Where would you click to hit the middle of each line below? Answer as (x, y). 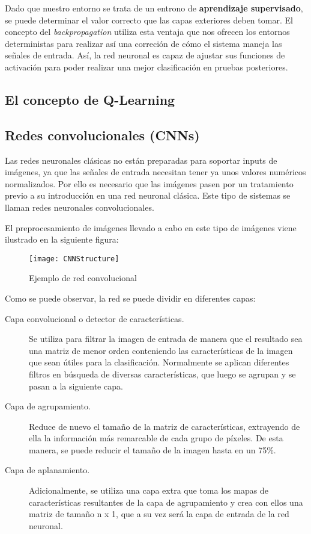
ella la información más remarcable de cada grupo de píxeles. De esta (156, 438)
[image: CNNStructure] (74, 259)
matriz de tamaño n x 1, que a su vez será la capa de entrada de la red (159, 514)
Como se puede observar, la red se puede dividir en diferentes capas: (130, 298)
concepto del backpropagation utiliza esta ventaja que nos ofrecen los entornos (147, 32)
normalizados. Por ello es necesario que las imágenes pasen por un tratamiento (149, 183)
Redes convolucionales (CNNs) (102, 135)
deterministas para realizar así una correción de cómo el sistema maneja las (143, 43)
